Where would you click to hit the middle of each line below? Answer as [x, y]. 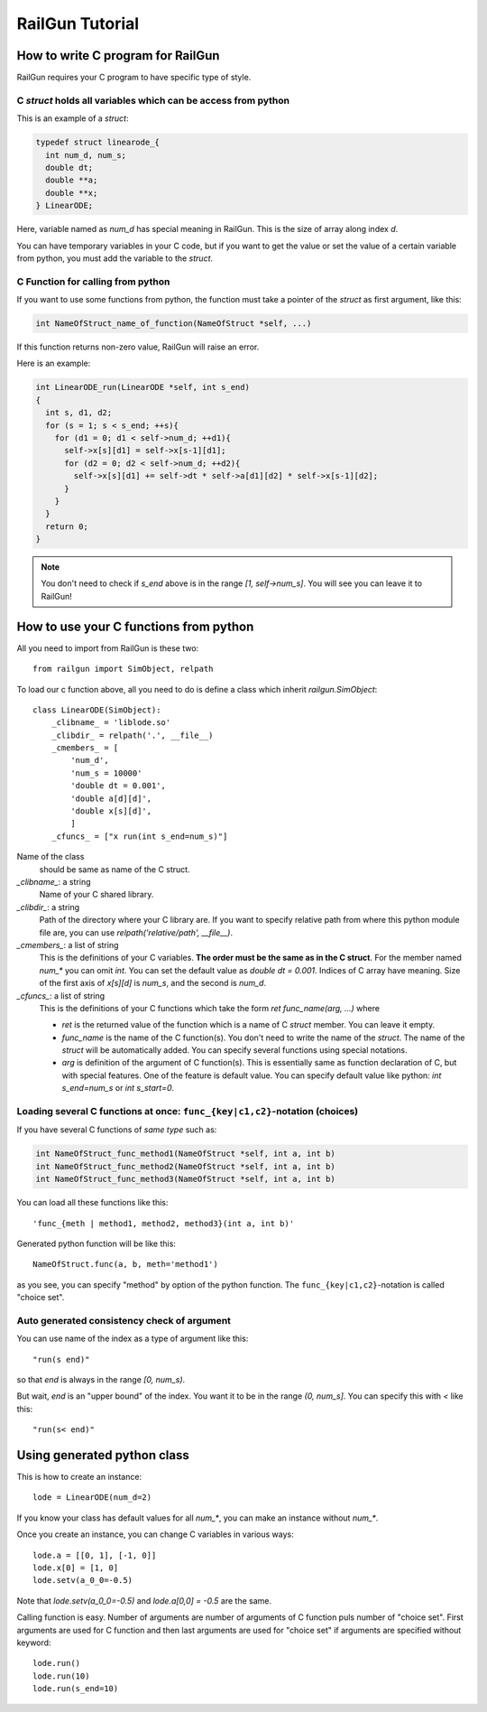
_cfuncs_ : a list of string [61, 996]
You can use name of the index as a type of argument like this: [133, 1339]
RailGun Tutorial [78, 23]
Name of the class [51, 857]
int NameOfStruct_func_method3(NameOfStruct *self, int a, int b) [185, 1179]
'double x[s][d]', [111, 811]
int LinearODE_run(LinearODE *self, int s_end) [142, 387]
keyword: [34, 1642]
